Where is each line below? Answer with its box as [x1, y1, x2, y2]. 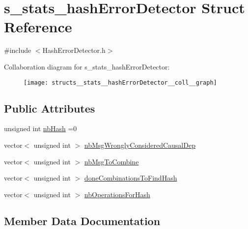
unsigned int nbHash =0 [4, 123, 77, 134]
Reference [4, 17, 72, 37]
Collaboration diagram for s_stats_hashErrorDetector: [4, 61, 170, 71]
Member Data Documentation [4, 213, 161, 228]
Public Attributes [4, 100, 95, 115]
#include [4, 45, 31, 55]
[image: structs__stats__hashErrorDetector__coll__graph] [24, 79, 217, 86]
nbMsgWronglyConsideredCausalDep [84, 139, 195, 150]
